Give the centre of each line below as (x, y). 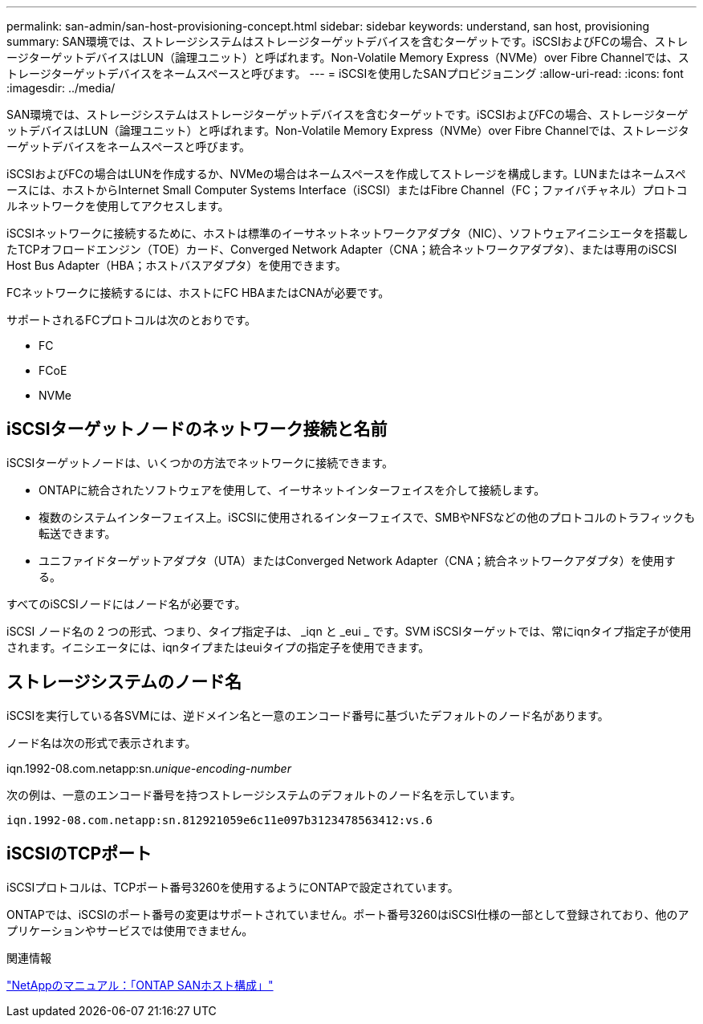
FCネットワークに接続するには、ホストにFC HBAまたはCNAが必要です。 (198, 293)
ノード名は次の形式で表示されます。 (102, 742)
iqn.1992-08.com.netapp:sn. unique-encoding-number (149, 768)
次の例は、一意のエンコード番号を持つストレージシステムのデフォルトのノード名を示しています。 (264, 794)
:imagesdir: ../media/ (61, 88)
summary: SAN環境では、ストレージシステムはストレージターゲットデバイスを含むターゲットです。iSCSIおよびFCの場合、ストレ (347, 41)
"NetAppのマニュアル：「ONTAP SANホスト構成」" (140, 985)
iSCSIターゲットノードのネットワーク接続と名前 (197, 429)
